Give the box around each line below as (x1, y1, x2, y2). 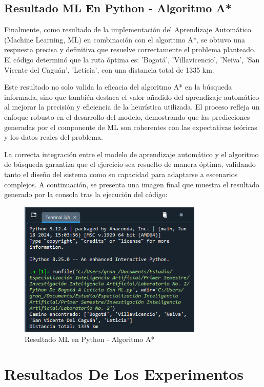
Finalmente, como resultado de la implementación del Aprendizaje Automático (4, 24, 251, 35)
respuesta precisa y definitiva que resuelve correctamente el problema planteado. (4, 44, 256, 55)
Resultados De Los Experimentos (4, 363, 243, 384)
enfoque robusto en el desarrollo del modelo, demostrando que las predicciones (4, 111, 250, 122)
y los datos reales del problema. (4, 132, 103, 142)
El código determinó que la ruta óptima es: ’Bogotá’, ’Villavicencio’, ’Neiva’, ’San (4, 54, 260, 64)
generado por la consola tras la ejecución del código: (4, 189, 168, 200)
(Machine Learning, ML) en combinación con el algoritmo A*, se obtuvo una (4, 34, 245, 45)
